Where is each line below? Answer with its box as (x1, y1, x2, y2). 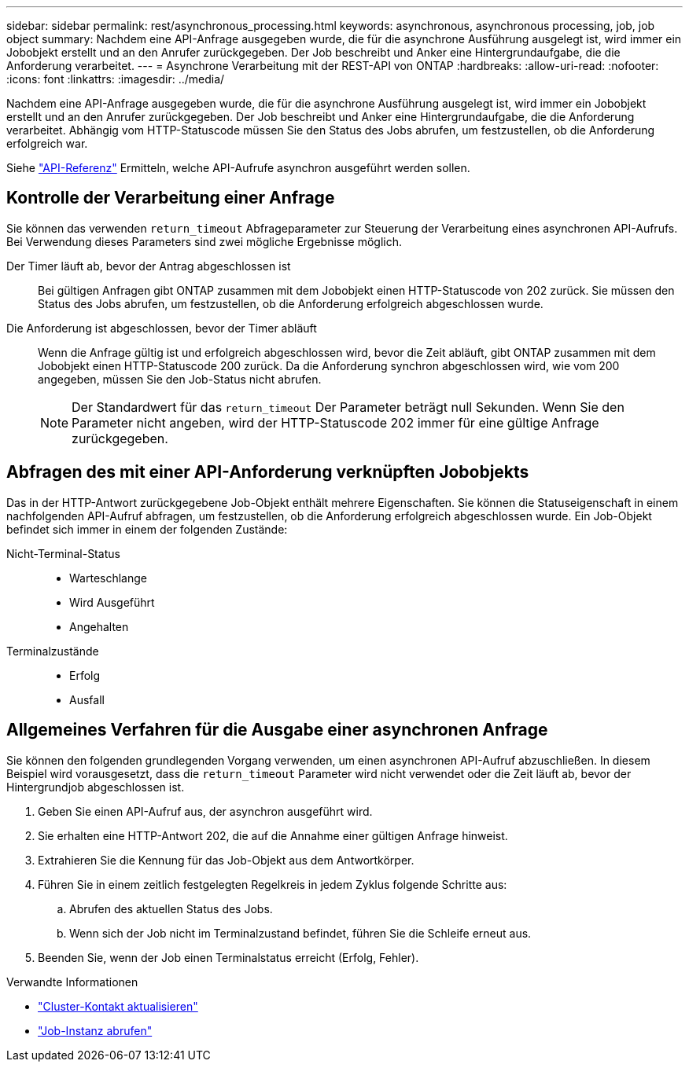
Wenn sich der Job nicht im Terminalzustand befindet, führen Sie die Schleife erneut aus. (69, 926, 532, 940)
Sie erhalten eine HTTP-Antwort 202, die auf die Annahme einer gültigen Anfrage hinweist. (38, 828, 508, 842)
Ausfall (69, 692, 105, 706)
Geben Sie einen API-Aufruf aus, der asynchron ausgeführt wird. (38, 804, 373, 818)
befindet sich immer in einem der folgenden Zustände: (6, 522, 288, 536)
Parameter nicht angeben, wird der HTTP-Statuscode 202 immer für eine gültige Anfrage (72, 414, 599, 431)
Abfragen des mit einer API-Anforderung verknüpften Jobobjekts (6, 462, 529, 483)
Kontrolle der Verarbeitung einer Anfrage (6, 188, 335, 208)
